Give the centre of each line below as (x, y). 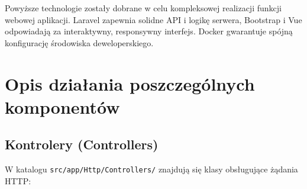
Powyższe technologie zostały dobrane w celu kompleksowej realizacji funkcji (143, 8)
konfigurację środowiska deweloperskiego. (79, 42)
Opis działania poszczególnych (130, 83)
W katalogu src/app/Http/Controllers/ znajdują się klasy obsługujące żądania (151, 169)
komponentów (62, 106)
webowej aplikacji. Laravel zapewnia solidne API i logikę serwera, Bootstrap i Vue (153, 19)
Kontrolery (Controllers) (82, 144)
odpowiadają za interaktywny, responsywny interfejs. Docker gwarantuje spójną (149, 31)
